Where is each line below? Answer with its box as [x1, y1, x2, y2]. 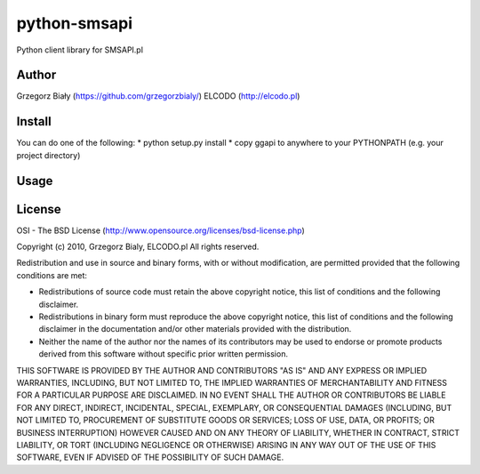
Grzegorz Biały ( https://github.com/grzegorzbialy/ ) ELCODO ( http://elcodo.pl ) [16, 91, 300, 101]
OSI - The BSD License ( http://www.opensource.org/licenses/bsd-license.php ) [16, 225, 306, 236]
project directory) [16, 149, 81, 160]
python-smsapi [16, 13, 133, 33]
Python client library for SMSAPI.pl [16, 44, 144, 55]
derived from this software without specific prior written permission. [38, 349, 289, 359]
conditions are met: [16, 269, 88, 280]
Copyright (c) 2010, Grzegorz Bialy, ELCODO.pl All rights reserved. [16, 241, 260, 253]
